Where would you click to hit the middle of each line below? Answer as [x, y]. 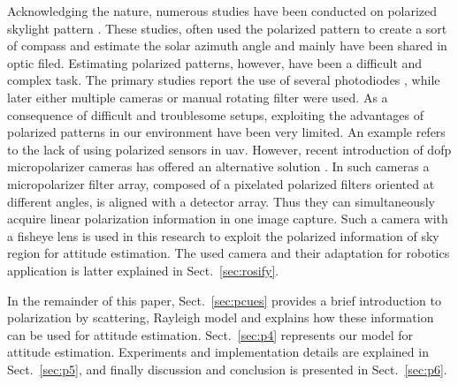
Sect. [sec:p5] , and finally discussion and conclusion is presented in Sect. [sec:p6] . [227, 369]
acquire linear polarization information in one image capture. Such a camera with [228, 219]
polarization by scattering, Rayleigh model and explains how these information [221, 317]
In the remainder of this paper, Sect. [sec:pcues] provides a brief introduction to [224, 300]
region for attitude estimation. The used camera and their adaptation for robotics [229, 253]
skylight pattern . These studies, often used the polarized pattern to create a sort [227, 28]
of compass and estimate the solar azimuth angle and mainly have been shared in [227, 45]
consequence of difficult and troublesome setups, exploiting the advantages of [215, 114]
